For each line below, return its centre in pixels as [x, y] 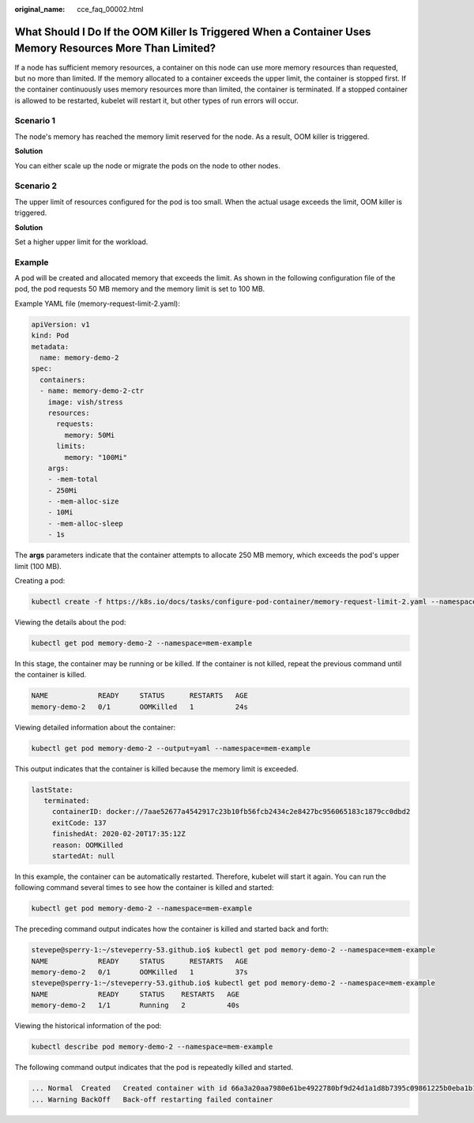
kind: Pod [50, 335]
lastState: [52, 789]
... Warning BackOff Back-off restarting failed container [152, 1099]
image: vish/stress [86, 402]
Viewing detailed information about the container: [95, 727]
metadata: [50, 347]
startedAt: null [83, 856]
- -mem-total [73, 479]
